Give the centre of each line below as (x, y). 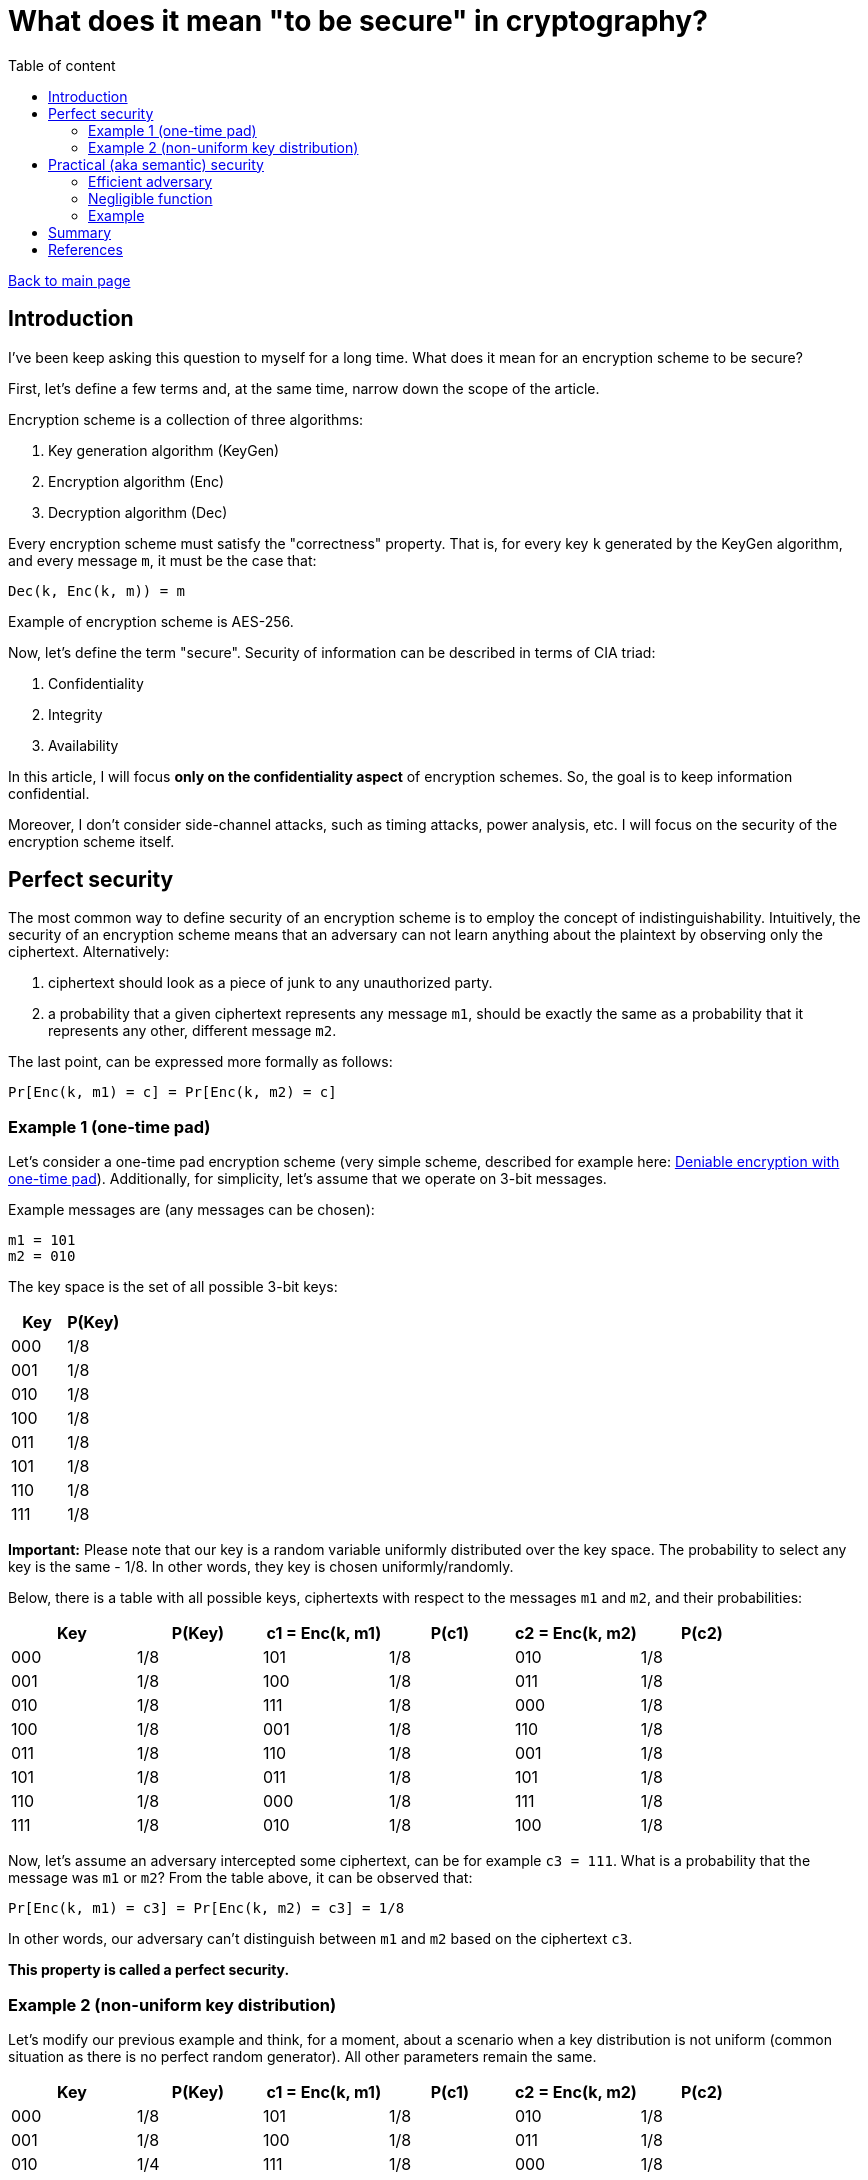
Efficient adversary (150, 181)
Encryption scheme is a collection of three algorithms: (186, 419)
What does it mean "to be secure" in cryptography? (358, 21)
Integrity (75, 714)
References (85, 249)
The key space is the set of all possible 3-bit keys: (173, 1287)
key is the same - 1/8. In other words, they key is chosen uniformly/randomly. (261, 1567)
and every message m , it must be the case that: (162, 560)
